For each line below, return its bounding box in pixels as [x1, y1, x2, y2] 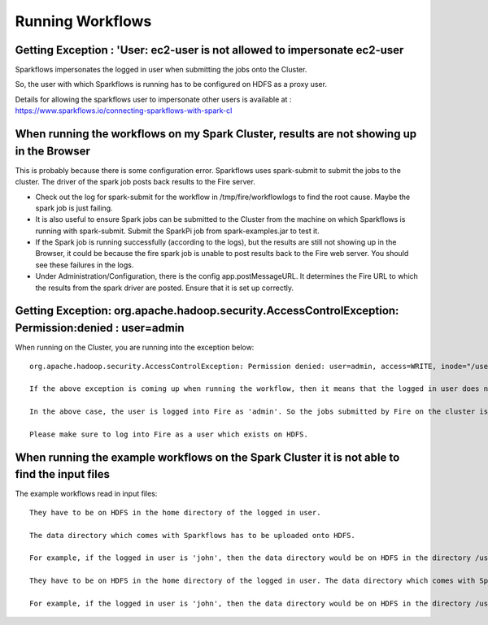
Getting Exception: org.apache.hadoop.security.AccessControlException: [15, 304, 399, 318]
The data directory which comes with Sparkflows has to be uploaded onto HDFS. [29, 531, 355, 540]
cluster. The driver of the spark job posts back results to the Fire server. [15, 177, 255, 187]
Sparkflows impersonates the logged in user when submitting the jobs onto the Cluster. [15, 65, 307, 75]
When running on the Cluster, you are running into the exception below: [15, 342, 255, 353]
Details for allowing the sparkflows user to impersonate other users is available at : [15, 94, 292, 104]
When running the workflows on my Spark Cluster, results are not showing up [15, 127, 417, 141]
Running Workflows [15, 12, 152, 30]
